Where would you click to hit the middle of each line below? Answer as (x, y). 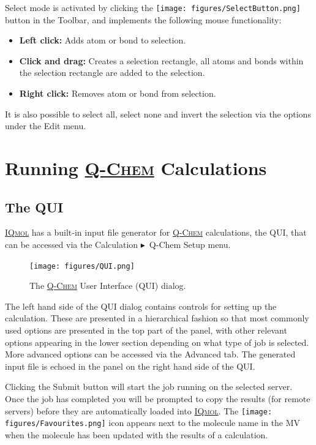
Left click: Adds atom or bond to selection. (103, 40)
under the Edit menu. (46, 126)
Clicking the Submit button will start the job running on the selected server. (149, 387)
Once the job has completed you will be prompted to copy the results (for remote (158, 398)
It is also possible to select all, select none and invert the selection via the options (158, 114)
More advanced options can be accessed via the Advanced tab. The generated (150, 354)
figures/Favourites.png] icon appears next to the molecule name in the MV (153, 423)
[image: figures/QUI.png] (82, 266)
